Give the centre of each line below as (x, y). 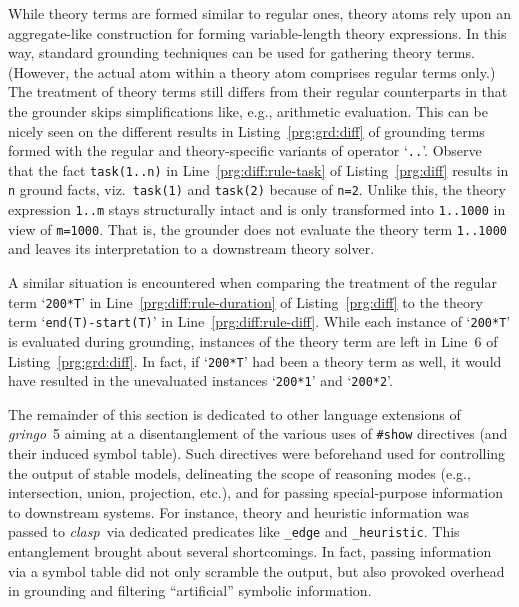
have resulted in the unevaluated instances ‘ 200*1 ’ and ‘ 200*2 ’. (200, 380)
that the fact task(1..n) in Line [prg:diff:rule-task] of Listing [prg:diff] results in (258, 169)
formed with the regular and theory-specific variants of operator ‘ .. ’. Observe (245, 150)
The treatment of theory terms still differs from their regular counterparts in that (258, 91)
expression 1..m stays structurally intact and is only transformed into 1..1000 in (257, 209)
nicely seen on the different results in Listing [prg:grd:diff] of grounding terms (246, 130)
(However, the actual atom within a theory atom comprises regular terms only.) (252, 71)
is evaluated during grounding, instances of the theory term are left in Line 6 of (253, 340)
